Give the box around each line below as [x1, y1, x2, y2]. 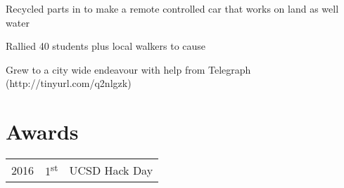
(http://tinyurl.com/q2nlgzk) [6, 76, 132, 90]
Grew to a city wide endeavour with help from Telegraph [6, 62, 251, 76]
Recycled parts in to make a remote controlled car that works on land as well [6, 1, 339, 15]
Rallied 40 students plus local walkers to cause [6, 39, 206, 53]
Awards [6, 117, 79, 146]
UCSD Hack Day [69, 161, 153, 178]
